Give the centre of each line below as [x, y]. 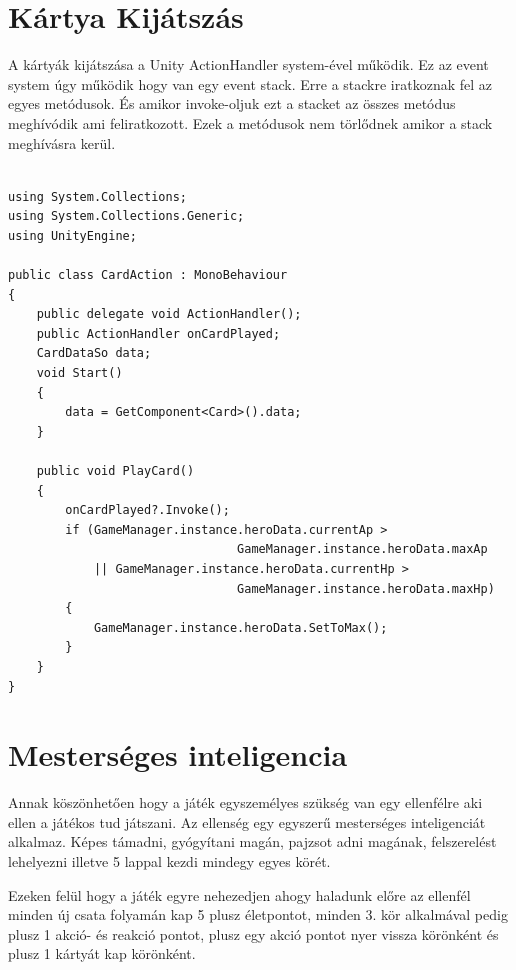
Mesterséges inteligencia [178, 754]
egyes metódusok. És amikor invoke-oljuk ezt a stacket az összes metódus [232, 103]
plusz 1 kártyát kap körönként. [102, 953]
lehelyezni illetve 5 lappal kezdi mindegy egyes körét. [169, 861]
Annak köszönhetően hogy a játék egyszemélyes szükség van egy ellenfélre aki [245, 802]
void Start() [79, 373]
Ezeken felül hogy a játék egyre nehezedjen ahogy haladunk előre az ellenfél [239, 894]
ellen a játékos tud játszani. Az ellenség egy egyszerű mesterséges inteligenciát [247, 821]
